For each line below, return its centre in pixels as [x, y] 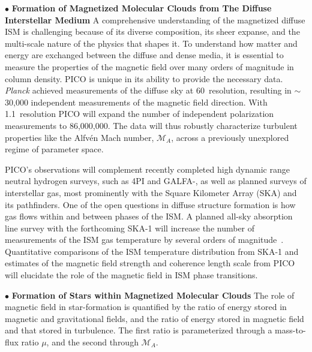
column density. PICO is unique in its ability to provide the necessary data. [144, 78]
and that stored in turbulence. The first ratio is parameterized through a [139, 330]
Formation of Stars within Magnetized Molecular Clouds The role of [153, 295]
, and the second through [92, 342]
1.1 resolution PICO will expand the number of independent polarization [139, 114]
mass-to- [290, 330]
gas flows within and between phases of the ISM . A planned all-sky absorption [149, 216]
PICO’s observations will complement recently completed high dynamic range [147, 169]
